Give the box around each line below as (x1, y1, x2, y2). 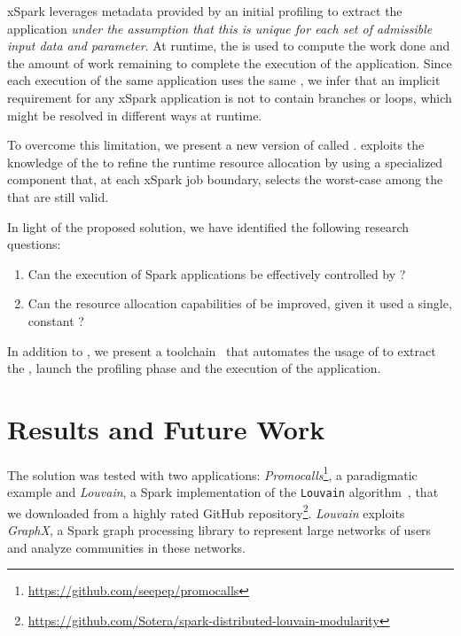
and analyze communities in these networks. (7, 538, 246, 556)
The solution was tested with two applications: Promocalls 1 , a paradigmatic (7, 462, 418, 484)
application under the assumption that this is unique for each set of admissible (7, 19, 433, 37)
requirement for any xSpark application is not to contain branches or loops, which (7, 88, 452, 106)
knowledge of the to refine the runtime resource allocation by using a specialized (7, 152, 443, 171)
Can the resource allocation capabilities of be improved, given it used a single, (27, 294, 452, 313)
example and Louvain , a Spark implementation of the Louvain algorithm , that (7, 483, 439, 501)
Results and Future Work (7, 410, 325, 446)
